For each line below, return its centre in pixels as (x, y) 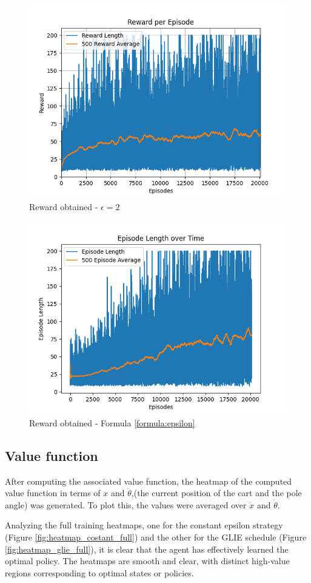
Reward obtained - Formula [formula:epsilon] (112, 422)
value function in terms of (53, 493)
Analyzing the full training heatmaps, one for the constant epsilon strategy (144, 525)
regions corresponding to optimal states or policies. (99, 572)
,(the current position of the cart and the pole (216, 493)
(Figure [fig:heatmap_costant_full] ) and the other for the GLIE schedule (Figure (156, 537)
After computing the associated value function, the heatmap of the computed (149, 481)
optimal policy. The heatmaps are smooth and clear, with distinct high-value (147, 561)
